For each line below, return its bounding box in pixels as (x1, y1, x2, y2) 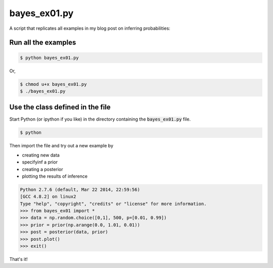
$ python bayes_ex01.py (20, 55, 79, 61)
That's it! (9, 256, 28, 262)
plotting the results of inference (22, 173, 88, 179)
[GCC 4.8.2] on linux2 (20, 194, 76, 199)
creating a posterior (22, 166, 63, 172)
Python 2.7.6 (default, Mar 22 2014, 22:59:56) (20, 187, 140, 192)
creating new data (22, 152, 60, 158)
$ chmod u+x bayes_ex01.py (20, 81, 87, 87)
